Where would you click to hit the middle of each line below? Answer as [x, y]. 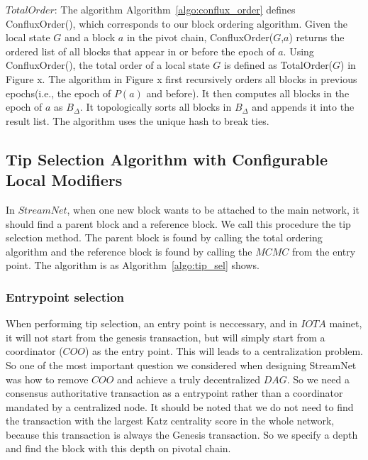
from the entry [324, 251]
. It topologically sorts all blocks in [156, 107]
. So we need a [318, 379]
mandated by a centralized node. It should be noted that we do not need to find [180, 406]
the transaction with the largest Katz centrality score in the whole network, [170, 421]
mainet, [346, 323]
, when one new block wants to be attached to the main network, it [213, 209]
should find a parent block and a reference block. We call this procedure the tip [178, 223]
